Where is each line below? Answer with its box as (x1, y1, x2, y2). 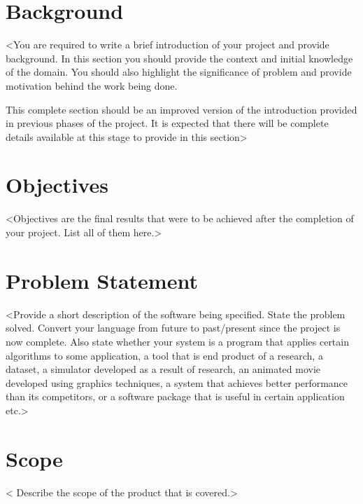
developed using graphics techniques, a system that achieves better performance (6, 375, 348, 390)
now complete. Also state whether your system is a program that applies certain (6, 334, 349, 348)
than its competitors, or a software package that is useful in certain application (6, 389, 345, 404)
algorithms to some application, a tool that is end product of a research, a (6, 348, 323, 362)
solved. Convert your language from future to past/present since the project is (6, 320, 341, 335)
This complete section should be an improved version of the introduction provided (6, 102, 357, 116)
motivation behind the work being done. (6, 78, 178, 93)
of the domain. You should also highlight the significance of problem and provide (6, 64, 352, 79)
